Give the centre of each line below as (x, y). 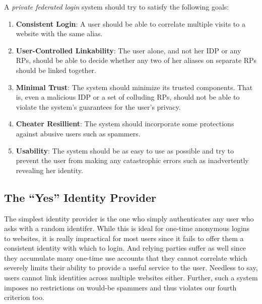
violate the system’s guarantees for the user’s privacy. (98, 106)
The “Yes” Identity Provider (80, 197)
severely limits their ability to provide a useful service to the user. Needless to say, (131, 268)
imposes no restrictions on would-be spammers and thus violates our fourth (120, 287)
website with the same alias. (59, 33)
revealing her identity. (49, 170)
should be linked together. (56, 70)
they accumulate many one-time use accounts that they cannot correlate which (126, 257)
